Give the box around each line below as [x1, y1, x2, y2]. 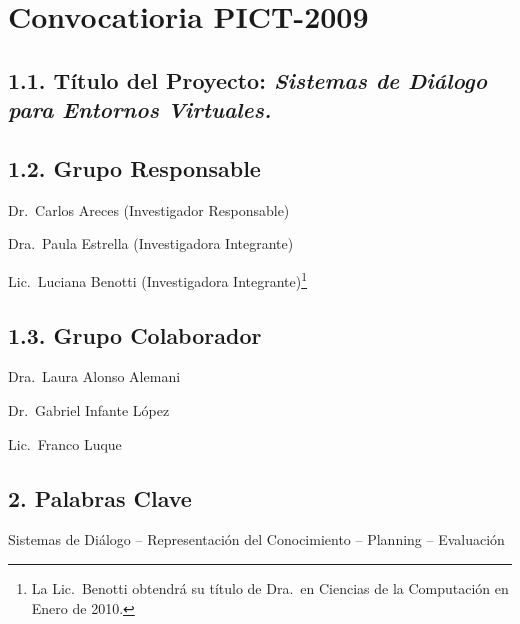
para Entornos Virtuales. [8, 94, 272, 125]
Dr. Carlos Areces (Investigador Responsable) [8, 199, 290, 220]
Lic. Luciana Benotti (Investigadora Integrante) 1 [8, 267, 308, 291]
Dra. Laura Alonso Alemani [8, 366, 181, 387]
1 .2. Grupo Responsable [8, 152, 261, 183]
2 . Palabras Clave [8, 482, 192, 513]
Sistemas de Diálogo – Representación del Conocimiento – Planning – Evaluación [8, 529, 505, 550]
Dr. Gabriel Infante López [8, 399, 170, 420]
